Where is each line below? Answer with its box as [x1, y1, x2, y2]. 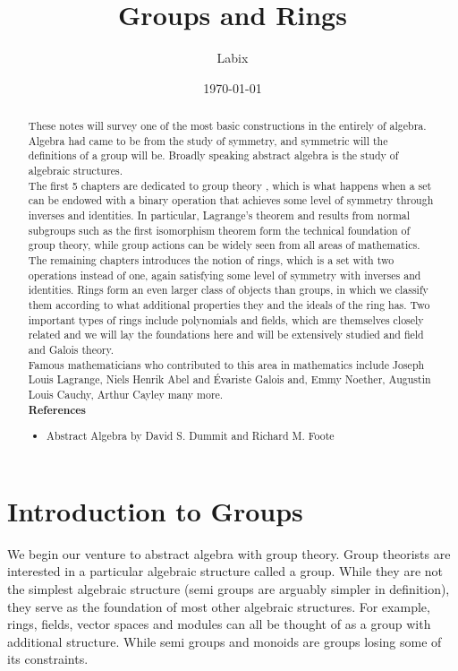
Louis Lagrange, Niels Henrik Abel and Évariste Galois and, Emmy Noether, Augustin [28, 372, 431, 387]
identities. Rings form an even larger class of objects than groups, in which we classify [28, 282, 428, 297]
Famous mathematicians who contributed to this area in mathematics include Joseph [28, 357, 425, 372]
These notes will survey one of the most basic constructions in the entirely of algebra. [28, 118, 427, 133]
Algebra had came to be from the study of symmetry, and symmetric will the [28, 133, 388, 148]
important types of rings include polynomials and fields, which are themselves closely [28, 312, 424, 327]
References [28, 401, 87, 417]
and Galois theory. [28, 341, 114, 357]
